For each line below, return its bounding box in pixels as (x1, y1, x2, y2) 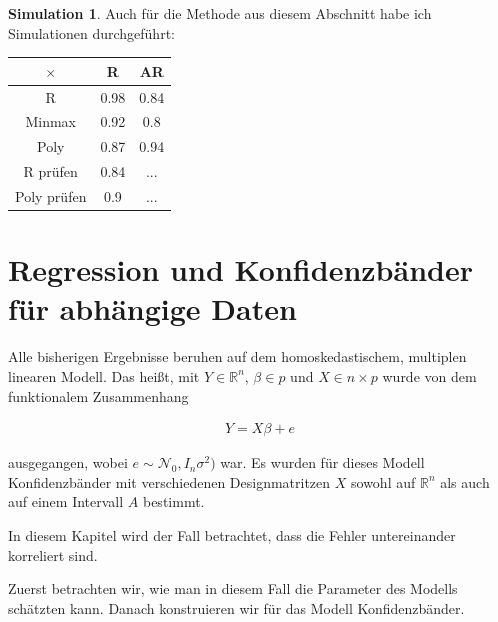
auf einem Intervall (8, 491, 124, 512)
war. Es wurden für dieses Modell (220, 452, 425, 473)
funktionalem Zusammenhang (8, 385, 189, 406)
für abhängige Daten (8, 288, 297, 329)
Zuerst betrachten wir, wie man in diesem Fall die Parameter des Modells (8, 578, 458, 599)
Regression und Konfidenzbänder (8, 249, 473, 290)
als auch (440, 471, 490, 492)
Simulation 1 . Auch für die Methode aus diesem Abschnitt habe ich (8, 3, 432, 23)
